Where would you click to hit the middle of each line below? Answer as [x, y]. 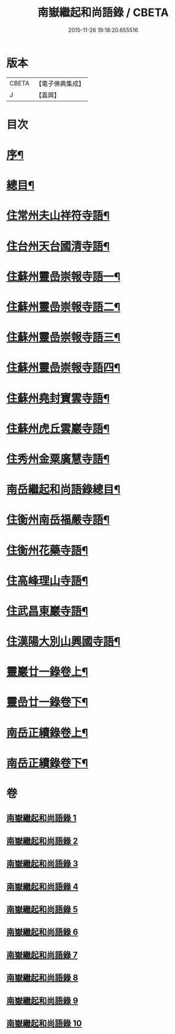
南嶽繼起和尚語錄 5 [42, 909]
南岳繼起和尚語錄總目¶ [64, 490]
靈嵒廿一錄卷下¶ [47, 703]
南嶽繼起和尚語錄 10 [44, 1023]
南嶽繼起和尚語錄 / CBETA [103, 13]
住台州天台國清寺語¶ [58, 246]
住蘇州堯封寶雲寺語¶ [58, 398]
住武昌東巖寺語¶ [47, 611]
